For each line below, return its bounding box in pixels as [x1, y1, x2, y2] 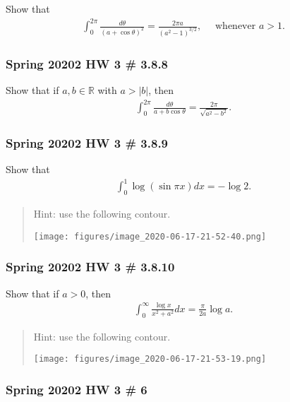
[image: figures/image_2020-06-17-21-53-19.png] [33, 354, 267, 365]
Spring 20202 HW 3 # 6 [6, 380, 147, 398]
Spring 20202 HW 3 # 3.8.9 [6, 134, 169, 151]
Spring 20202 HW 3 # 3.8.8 [6, 54, 169, 72]
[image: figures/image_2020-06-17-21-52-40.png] [33, 231, 267, 242]
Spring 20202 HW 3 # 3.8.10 [6, 258, 175, 276]
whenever [215, 21, 256, 32]
